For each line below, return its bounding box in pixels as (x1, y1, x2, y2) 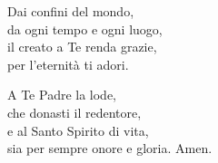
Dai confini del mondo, (7, 2, 134, 20)
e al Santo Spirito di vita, (7, 120, 149, 139)
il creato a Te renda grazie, (7, 37, 157, 56)
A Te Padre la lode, (7, 85, 117, 104)
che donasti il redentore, (7, 102, 142, 121)
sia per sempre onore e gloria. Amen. (7, 139, 213, 158)
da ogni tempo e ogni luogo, (7, 19, 163, 38)
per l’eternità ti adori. (7, 54, 129, 73)
